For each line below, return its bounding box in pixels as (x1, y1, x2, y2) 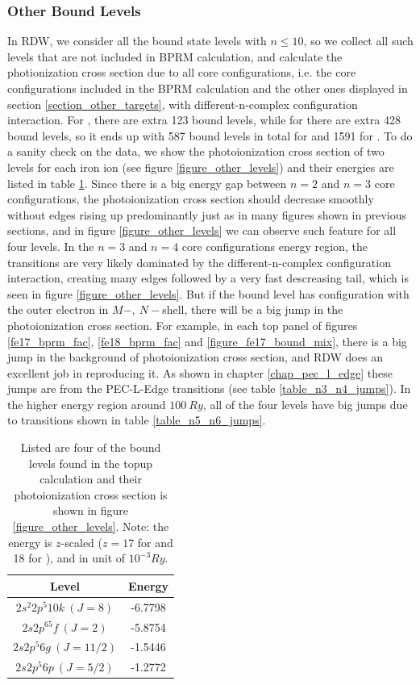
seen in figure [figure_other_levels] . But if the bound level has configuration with (7, 285, 410, 302)
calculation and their (40, 470, 142, 487)
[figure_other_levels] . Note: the (12, 518, 169, 535)
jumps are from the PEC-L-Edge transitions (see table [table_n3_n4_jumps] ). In (7, 380, 411, 397)
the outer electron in (7, 301, 109, 318)
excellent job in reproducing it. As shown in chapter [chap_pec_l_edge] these (7, 364, 393, 381)
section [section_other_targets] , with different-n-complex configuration (7, 95, 358, 112)
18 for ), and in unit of (13, 549, 126, 566)
